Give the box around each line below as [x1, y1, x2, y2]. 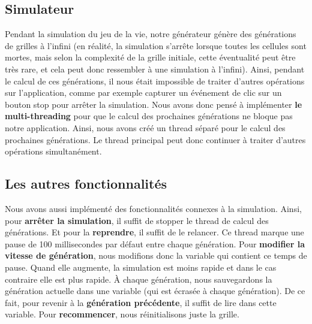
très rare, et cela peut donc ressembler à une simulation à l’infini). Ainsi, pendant [5, 62, 305, 75]
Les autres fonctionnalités [5, 174, 167, 193]
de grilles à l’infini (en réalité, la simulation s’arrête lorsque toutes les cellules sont [5, 39, 307, 52]
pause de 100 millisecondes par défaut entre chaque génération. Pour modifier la [5, 237, 305, 250]
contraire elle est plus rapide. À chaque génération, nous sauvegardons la [5, 272, 272, 285]
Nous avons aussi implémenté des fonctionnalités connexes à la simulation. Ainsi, [5, 202, 302, 214]
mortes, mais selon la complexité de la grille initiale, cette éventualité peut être [5, 51, 296, 63]
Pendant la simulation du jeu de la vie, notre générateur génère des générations [5, 28, 296, 40]
